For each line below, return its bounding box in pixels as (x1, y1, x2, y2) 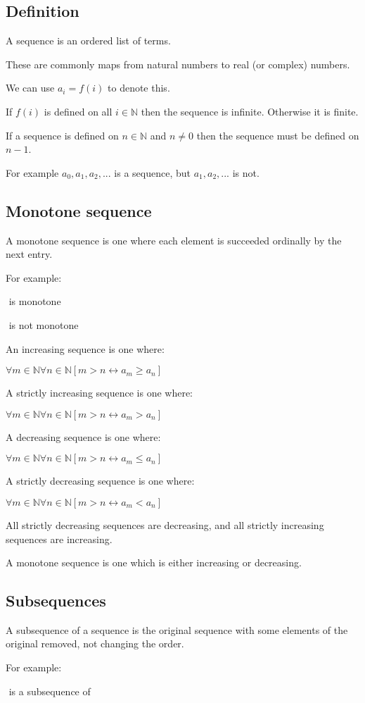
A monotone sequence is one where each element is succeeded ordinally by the (6, 232, 342, 247)
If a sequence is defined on (6, 127, 119, 142)
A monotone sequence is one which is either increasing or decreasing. (6, 555, 302, 570)
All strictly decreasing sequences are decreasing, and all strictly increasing (6, 517, 324, 532)
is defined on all (44, 104, 113, 118)
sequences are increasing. (6, 531, 113, 546)
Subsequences (6, 590, 106, 611)
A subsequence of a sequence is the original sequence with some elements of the (6, 622, 348, 637)
